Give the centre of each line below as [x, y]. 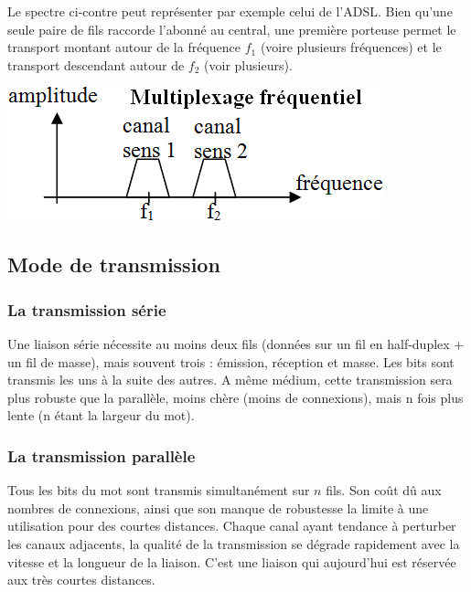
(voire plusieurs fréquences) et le [351, 47]
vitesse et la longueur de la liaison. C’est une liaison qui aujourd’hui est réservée [232, 561]
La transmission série [87, 309]
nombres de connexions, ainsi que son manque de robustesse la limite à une [218, 507]
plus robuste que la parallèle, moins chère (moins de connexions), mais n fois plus [235, 397]
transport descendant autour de [96, 64]
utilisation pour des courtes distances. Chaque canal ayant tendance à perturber [232, 526]
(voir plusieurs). [248, 64]
